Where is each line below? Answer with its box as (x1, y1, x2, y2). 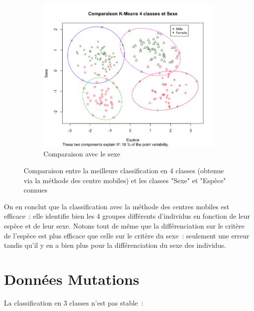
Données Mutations (4, 269, 140, 289)
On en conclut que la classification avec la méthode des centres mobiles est (4, 201, 229, 211)
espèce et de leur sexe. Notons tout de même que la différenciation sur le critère (4, 220, 245, 231)
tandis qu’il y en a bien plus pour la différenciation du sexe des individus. (4, 240, 226, 250)
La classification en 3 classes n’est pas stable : (4, 297, 144, 308)
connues (24, 185, 47, 195)
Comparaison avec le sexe (43, 149, 120, 159)
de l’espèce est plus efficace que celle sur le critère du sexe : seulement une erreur (4, 230, 250, 240)
